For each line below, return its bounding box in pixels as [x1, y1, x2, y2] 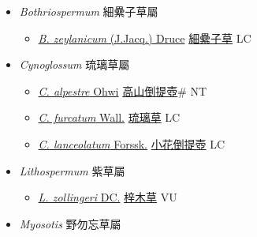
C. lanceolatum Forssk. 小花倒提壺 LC [38, 135, 225, 152]
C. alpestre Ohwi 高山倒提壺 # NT [38, 82, 207, 99]
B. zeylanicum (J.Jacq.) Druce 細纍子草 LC [38, 29, 251, 46]
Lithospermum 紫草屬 [19, 162, 125, 179]
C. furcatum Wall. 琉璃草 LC [38, 109, 181, 126]
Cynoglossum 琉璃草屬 [19, 56, 130, 73]
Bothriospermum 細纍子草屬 [19, 3, 158, 19]
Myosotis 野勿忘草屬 [19, 215, 121, 231]
